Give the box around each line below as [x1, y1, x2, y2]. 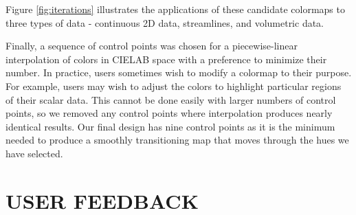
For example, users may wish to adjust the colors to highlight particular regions [5, 78, 342, 93]
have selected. [5, 146, 63, 160]
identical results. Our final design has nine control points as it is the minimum [5, 119, 335, 133]
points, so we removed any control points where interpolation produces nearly [5, 106, 333, 120]
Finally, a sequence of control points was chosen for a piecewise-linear [5, 38, 298, 53]
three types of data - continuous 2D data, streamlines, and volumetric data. [5, 15, 324, 30]
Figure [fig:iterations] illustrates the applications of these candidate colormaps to [5, 2, 345, 16]
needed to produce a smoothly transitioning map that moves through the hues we [5, 133, 349, 147]
